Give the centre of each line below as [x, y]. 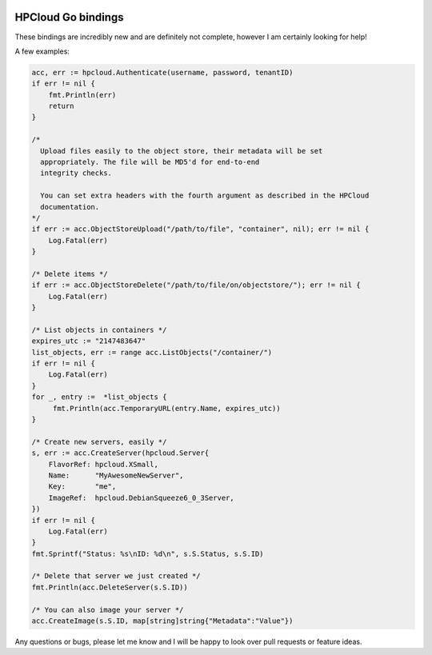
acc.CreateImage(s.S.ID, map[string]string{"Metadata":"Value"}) [162, 621]
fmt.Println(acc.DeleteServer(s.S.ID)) [110, 587]
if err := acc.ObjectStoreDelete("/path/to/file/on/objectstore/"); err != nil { [196, 285]
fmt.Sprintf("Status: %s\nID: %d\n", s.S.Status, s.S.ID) [148, 553]
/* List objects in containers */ [99, 329]
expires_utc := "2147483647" [89, 341]
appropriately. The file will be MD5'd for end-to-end [150, 162]
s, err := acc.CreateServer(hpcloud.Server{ [120, 453]
